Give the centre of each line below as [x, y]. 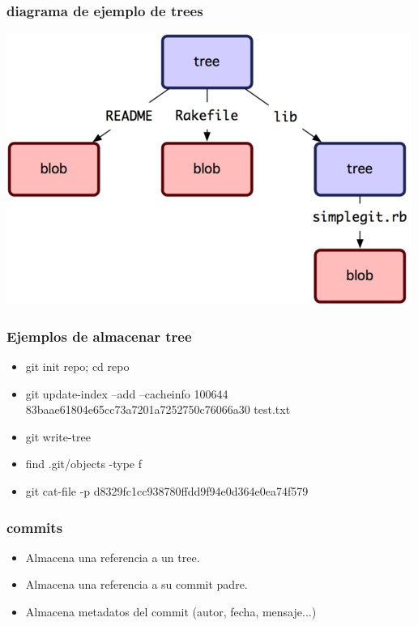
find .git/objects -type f [84, 464]
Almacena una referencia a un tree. [113, 557]
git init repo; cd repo [77, 366]
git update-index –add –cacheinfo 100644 [127, 393]
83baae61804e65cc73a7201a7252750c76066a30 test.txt [158, 409]
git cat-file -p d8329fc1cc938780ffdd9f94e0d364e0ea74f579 [167, 491]
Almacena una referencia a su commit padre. [136, 584]
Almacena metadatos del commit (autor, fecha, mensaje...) [171, 611]
